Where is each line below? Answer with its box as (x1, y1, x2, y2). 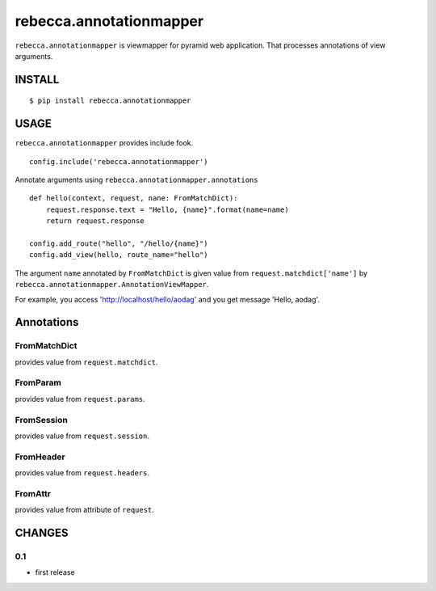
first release (35, 568, 76, 577)
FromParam (15, 377, 62, 388)
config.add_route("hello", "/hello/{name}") (29, 239, 209, 248)
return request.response (45, 217, 145, 226)
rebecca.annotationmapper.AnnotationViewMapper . (15, 280, 209, 289)
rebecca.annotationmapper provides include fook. (15, 138, 194, 148)
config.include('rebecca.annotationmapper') (29, 157, 209, 166)
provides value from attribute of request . (15, 505, 155, 515)
